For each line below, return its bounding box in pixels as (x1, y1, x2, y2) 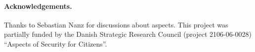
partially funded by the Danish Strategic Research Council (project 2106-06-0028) (4, 29, 252, 39)
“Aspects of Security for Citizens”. (4, 38, 107, 49)
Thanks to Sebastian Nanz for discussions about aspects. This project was (4, 19, 228, 29)
